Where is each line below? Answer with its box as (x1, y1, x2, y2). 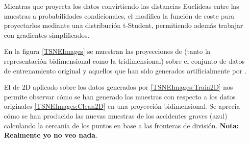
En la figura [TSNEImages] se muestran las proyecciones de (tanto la (4, 46, 211, 56)
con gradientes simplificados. (4, 29, 90, 40)
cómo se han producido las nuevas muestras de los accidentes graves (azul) (4, 110, 227, 120)
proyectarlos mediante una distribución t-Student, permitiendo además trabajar (4, 20, 243, 30)
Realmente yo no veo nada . (4, 130, 98, 140)
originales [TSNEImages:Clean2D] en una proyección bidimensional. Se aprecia (4, 101, 240, 111)
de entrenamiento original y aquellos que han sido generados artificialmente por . (4, 65, 247, 75)
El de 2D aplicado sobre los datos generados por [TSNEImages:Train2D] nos (4, 82, 233, 92)
